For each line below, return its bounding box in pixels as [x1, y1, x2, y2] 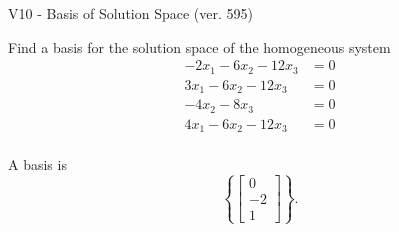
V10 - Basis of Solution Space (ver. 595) [8, 3, 253, 23]
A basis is [8, 154, 67, 175]
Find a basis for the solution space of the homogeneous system [8, 36, 391, 57]
